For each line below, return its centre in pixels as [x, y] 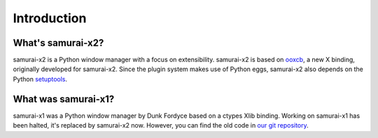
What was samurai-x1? [64, 99]
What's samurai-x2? [58, 43]
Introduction [50, 18]
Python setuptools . [40, 79]
